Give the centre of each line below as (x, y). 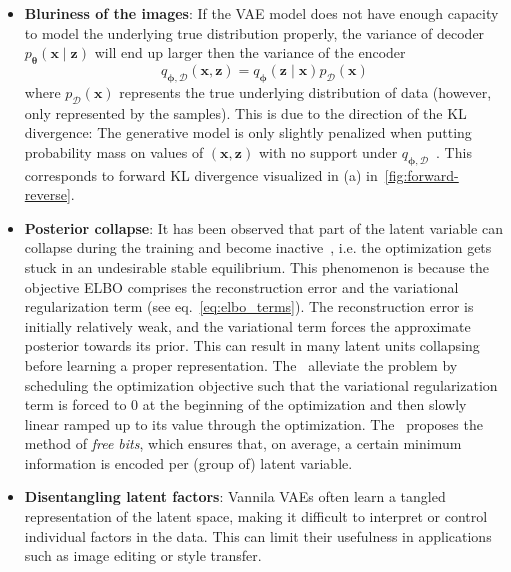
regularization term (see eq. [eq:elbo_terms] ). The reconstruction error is (249, 306)
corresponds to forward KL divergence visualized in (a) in (201, 174)
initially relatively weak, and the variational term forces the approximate (247, 325)
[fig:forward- (421, 174)
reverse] (47, 194)
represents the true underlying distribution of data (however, (305, 91)
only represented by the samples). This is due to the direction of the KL (245, 112)
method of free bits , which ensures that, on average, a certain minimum (243, 443)
